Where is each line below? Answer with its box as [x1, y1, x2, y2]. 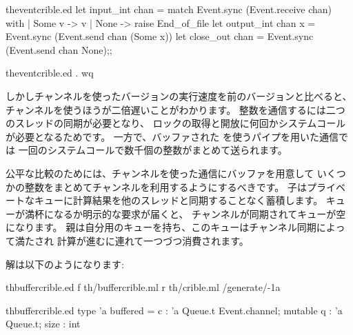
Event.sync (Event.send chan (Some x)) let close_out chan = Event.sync [6, 29, 314, 43]
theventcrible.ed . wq [6, 65, 94, 80]
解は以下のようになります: [6, 256, 124, 271]
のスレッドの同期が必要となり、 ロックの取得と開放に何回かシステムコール [6, 116, 346, 130]
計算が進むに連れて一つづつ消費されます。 [57, 233, 249, 247]
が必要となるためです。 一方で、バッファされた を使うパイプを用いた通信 [6, 129, 339, 143]
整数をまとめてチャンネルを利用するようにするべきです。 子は [24, 179, 307, 194]
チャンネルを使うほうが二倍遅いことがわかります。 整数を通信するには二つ [6, 102, 345, 116]
